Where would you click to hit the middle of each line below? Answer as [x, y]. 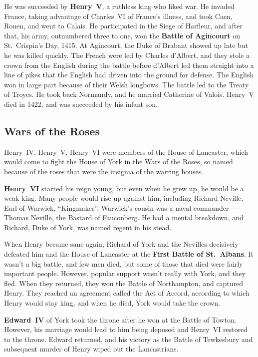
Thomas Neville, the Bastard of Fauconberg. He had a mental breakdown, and [124, 217]
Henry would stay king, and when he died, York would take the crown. [112, 303]
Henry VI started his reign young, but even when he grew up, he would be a [124, 188]
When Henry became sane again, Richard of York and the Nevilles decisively [121, 244]
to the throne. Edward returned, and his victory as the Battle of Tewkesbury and [129, 339]
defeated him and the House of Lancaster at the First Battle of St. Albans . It [129, 254]
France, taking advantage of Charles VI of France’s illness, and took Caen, [118, 16]
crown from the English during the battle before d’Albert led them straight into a [129, 65]
